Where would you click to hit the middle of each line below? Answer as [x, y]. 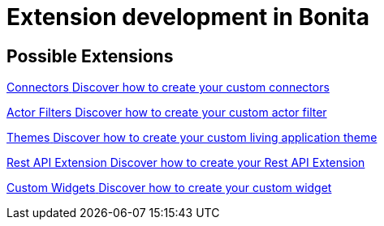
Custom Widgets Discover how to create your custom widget [169, 188]
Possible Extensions [90, 56]
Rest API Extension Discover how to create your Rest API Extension [186, 163]
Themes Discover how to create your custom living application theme [192, 138]
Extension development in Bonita [188, 17]
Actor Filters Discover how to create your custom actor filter [167, 113]
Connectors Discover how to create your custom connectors [168, 87]
